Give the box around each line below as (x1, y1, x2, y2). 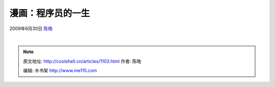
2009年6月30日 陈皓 (9, 25, 53, 32)
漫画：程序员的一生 (9, 8, 90, 19)
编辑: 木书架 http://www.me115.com (23, 68, 97, 74)
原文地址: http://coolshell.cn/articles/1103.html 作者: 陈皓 (23, 58, 142, 64)
